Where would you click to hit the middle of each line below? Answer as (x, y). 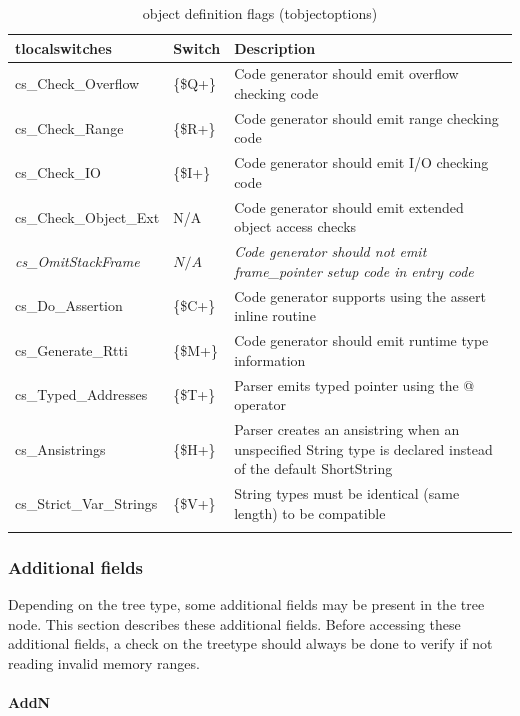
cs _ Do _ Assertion (69, 305)
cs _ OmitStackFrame (77, 260)
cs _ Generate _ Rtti (71, 349)
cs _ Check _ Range (69, 127)
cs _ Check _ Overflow (77, 83)
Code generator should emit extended (349, 206)
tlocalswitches (63, 47)
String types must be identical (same (347, 492)
